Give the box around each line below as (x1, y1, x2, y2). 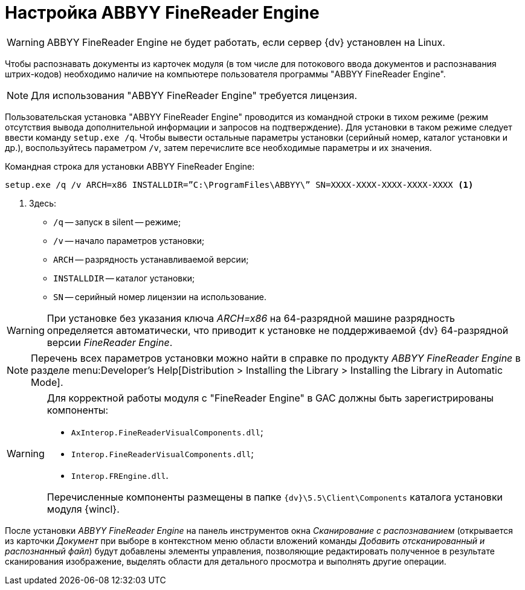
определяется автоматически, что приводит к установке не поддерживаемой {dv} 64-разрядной (47, 324, 509, 336)
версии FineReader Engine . (47, 336, 173, 348)
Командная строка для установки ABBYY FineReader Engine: (5, 161, 255, 172)
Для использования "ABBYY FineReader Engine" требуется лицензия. (31, 89, 358, 101)
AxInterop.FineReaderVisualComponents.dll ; (71, 425, 263, 438)
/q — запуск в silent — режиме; (53, 216, 181, 227)
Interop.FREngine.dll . (71, 469, 169, 481)
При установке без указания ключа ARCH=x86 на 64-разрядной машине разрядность (47, 312, 455, 324)
